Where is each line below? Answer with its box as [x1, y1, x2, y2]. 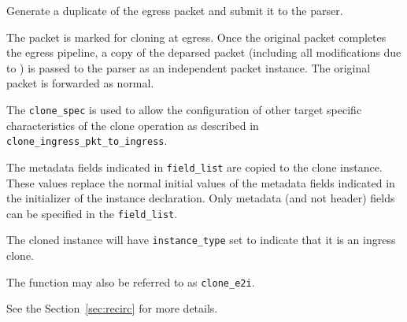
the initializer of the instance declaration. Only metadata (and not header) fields [6, 190, 395, 206]
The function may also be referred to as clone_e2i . [6, 273, 255, 290]
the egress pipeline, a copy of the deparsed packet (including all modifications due [6, 44, 401, 61]
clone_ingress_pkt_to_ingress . [6, 132, 168, 149]
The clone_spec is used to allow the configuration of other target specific [6, 101, 362, 117]
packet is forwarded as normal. [6, 75, 154, 91]
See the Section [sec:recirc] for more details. [6, 300, 218, 316]
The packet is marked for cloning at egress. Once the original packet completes [6, 28, 387, 45]
